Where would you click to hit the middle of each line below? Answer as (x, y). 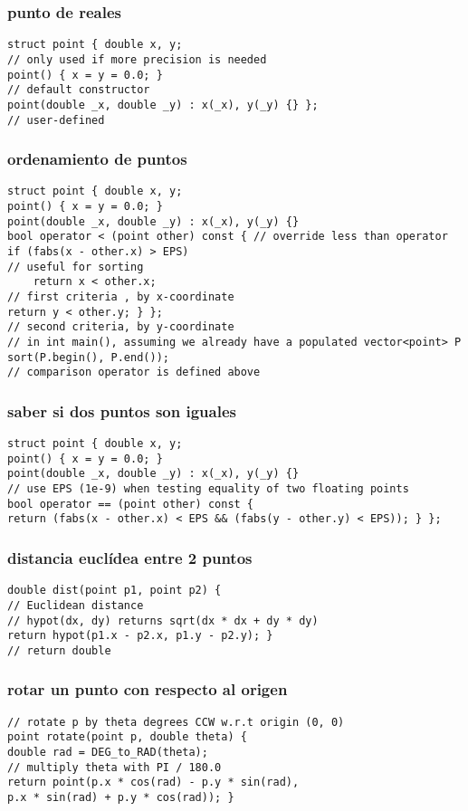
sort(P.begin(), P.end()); (88, 357)
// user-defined (56, 120)
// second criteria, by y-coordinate (121, 327)
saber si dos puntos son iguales (122, 410)
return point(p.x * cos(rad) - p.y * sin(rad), (153, 782)
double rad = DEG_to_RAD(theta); (108, 753)
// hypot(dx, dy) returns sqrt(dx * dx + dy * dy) (163, 620)
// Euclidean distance (76, 605)
